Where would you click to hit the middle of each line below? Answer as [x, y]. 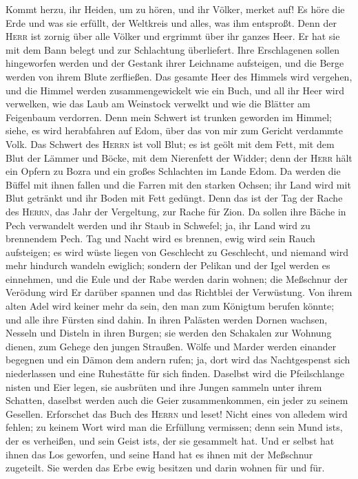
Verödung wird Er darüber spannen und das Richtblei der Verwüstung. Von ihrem [179, 292]
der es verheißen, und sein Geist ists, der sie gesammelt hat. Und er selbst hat [170, 440]
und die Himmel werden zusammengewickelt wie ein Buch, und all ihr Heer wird [175, 90]
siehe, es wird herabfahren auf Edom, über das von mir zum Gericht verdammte [175, 130]
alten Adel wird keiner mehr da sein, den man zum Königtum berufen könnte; [170, 306]
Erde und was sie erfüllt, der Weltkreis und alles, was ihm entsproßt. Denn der [171, 22]
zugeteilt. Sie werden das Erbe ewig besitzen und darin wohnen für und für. [165, 468]
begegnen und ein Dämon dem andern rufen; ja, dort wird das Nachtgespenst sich [178, 360]
